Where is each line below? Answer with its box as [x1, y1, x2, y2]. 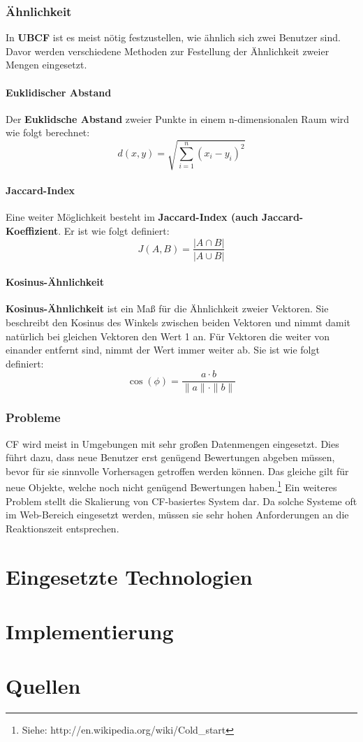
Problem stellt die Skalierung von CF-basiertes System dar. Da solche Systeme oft [6, 493, 357, 508]
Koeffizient [6, 223, 59, 238]
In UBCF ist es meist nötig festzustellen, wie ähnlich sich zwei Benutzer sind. [6, 30, 341, 45]
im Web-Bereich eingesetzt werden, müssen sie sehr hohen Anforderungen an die [6, 507, 349, 522]
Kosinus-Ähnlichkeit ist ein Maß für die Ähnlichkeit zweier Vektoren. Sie [6, 301, 329, 316]
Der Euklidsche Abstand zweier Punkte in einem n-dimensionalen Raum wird [6, 111, 350, 126]
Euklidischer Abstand [6, 85, 112, 99]
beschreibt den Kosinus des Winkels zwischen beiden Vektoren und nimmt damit [6, 314, 351, 329]
